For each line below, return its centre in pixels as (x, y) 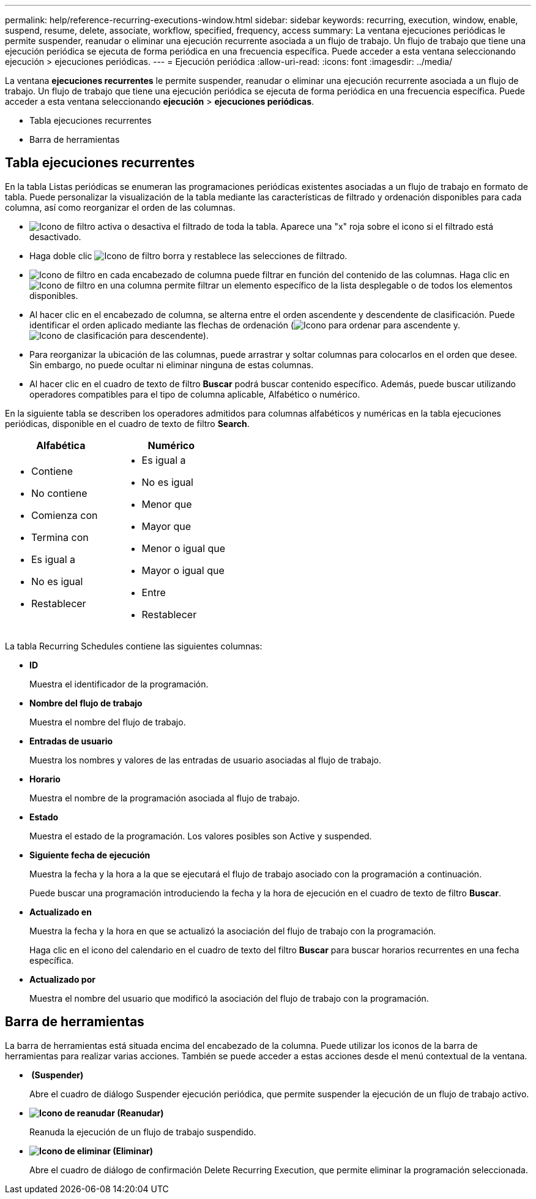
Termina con (60, 537)
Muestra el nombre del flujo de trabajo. (108, 722)
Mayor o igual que (183, 570)
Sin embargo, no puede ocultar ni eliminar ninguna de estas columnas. (172, 365)
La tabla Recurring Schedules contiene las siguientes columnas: (134, 646)
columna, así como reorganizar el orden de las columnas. (120, 207)
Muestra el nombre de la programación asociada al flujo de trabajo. (165, 798)
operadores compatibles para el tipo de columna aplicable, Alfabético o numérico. (195, 394)
